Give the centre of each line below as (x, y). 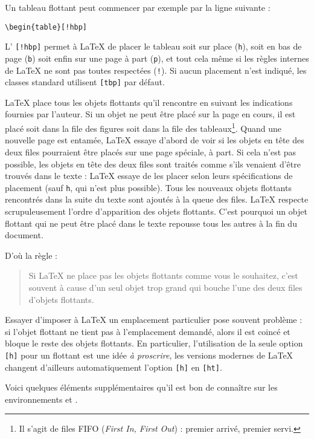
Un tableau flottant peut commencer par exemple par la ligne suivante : (138, 7)
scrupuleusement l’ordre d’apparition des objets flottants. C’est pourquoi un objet (156, 211)
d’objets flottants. (61, 299)
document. (24, 235)
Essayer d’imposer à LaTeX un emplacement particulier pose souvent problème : (154, 320)
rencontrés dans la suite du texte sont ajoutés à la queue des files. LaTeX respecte (157, 199)
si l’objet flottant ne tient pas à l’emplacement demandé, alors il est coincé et (148, 331)
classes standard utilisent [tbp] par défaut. (85, 82)
